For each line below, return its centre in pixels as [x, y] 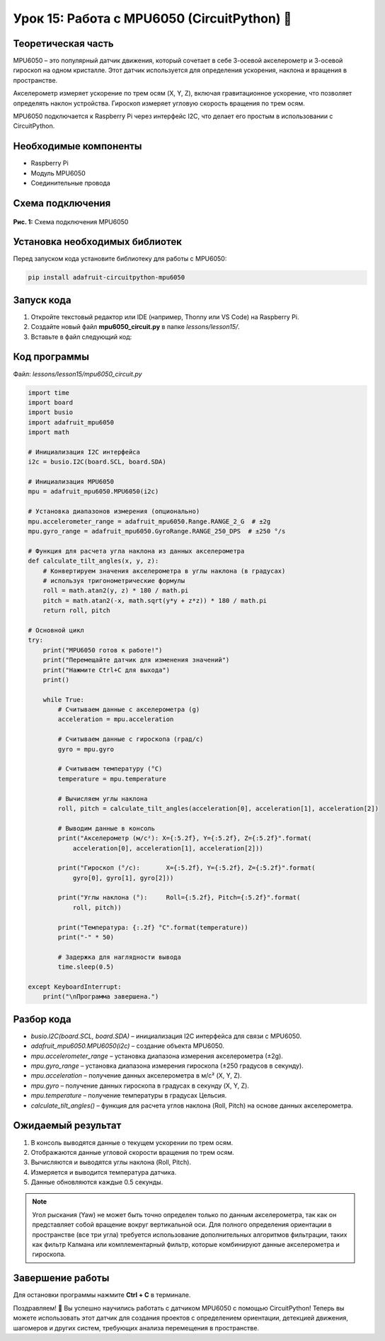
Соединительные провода [71, 183]
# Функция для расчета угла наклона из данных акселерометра [136, 551]
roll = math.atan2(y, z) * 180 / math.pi [116, 591]
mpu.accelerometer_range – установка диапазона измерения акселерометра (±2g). [157, 1056]
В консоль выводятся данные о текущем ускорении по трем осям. [132, 1142]
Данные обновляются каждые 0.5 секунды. [97, 1182]
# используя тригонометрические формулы [114, 581]
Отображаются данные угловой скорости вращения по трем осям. [132, 1152]
